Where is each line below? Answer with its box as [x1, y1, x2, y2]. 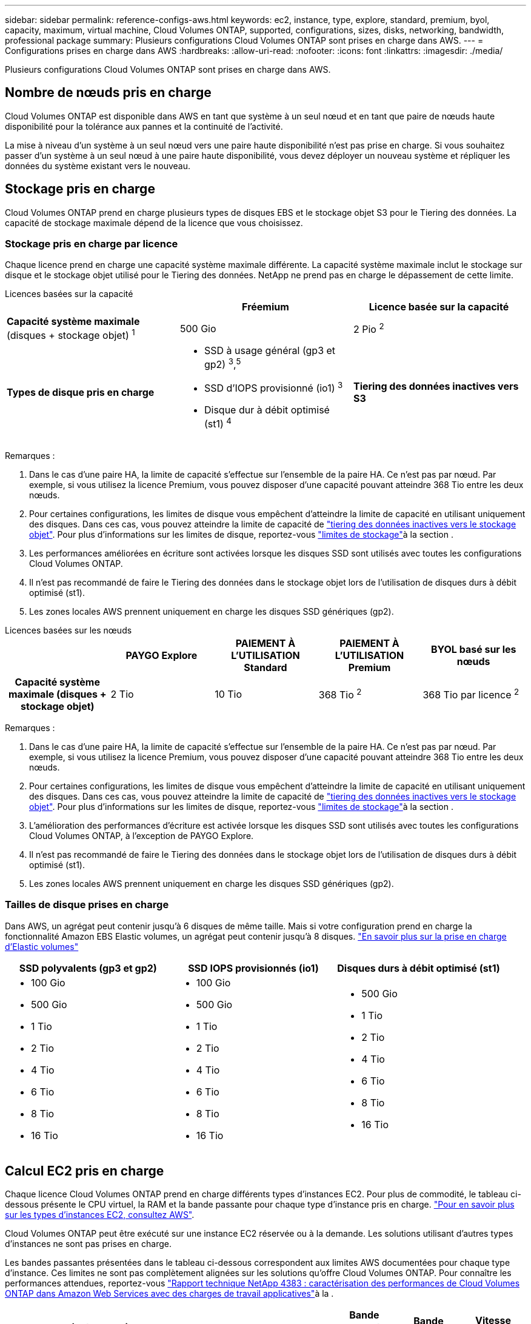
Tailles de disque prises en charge [5, 898, 169, 911]
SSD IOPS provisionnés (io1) [188, 961, 319, 974]
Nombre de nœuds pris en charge [5, 85, 212, 101]
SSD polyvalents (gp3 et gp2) [19, 961, 157, 974]
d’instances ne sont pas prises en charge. [5, 1239, 172, 1249]
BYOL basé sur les [430, 643, 516, 655]
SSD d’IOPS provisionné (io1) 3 [204, 380, 343, 395]
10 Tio [215, 687, 242, 700]
